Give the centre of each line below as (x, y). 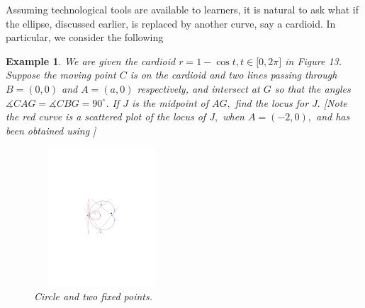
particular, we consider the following (85, 37)
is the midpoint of (170, 102)
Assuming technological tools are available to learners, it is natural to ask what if (182, 9)
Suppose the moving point (61, 75)
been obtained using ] (51, 130)
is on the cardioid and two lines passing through (234, 75)
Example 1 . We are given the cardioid (91, 61)
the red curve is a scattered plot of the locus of (106, 116)
